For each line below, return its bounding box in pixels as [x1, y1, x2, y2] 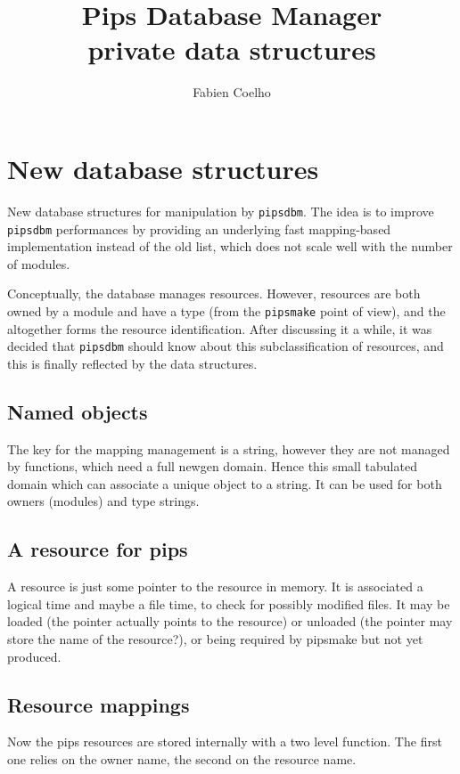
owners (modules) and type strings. [7, 492, 200, 510]
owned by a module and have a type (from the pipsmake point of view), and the [7, 301, 446, 320]
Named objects [7, 397, 148, 425]
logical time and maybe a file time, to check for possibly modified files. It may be [7, 594, 450, 613]
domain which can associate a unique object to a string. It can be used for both [7, 474, 442, 493]
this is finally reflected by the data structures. [7, 354, 258, 372]
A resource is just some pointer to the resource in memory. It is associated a [7, 577, 423, 596]
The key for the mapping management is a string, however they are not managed [7, 439, 450, 458]
